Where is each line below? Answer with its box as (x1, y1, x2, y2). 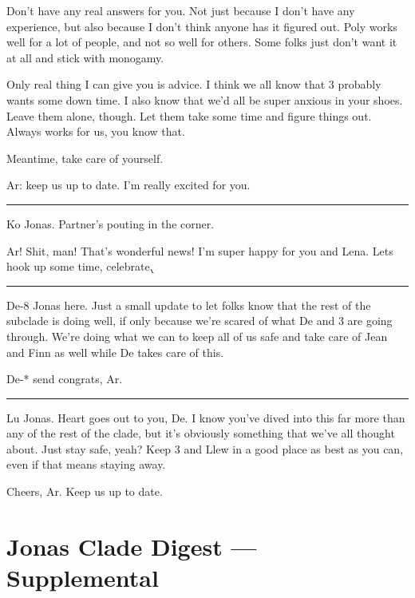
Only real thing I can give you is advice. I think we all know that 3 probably (6, 76, 381, 93)
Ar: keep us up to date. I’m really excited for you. (6, 176, 251, 193)
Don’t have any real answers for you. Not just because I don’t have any (6, 2, 355, 18)
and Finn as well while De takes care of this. (6, 343, 224, 360)
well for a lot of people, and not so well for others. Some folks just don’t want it (6, 34, 397, 50)
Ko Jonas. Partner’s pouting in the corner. (6, 215, 215, 232)
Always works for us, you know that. (6, 123, 185, 140)
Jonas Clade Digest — (6, 529, 257, 562)
